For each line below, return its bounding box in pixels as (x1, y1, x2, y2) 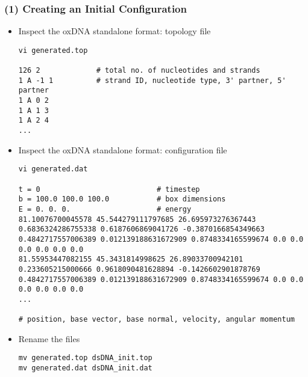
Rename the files (18, 332, 80, 345)
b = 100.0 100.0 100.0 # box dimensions (18, 195, 226, 204)
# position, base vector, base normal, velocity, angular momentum (18, 315, 295, 324)
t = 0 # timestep (18, 185, 200, 194)
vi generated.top (18, 46, 88, 55)
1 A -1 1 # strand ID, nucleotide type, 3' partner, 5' (18, 76, 286, 85)
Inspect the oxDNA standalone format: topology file (18, 25, 211, 37)
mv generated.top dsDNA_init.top (18, 354, 152, 363)
